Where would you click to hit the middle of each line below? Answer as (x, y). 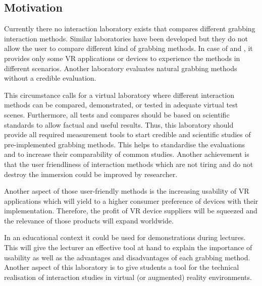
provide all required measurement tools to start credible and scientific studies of (127, 134)
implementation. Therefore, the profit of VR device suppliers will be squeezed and (131, 211)
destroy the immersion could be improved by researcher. (91, 174)
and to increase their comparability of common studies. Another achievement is (127, 154)
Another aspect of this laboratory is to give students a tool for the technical (122, 267)
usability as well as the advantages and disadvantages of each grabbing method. (127, 257)
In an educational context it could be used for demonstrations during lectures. (125, 237)
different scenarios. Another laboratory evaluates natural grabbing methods (121, 68)
